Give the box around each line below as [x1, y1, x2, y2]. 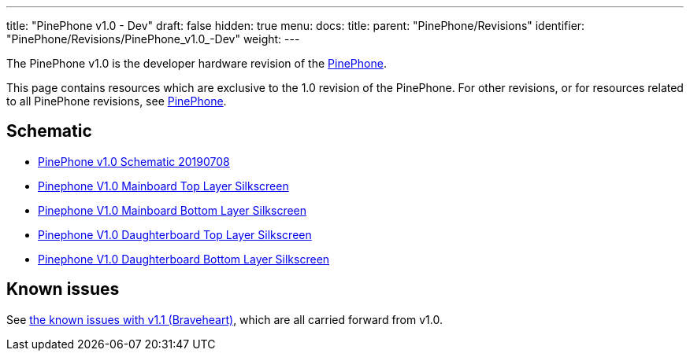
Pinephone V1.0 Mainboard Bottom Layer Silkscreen [38, 203, 307, 217]
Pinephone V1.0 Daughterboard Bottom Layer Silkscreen [38, 252, 330, 266]
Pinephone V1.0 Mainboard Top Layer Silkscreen [38, 178, 289, 193]
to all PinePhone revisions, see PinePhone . [6, 94, 227, 108]
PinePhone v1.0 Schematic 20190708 [38, 154, 230, 168]
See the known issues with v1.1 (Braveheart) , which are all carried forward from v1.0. [6, 312, 443, 326]
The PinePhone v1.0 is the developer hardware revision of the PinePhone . [6, 57, 387, 70]
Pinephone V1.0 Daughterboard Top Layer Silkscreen [38, 227, 312, 241]
